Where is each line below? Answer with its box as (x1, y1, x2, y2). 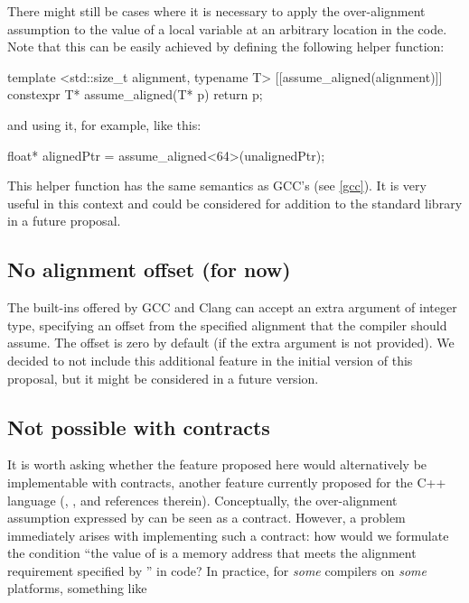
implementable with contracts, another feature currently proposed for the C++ (7, 472, 446, 491)
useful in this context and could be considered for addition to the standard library (7, 193, 463, 212)
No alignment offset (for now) (7, 255, 291, 283)
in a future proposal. (7, 211, 121, 230)
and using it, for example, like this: (7, 115, 202, 134)
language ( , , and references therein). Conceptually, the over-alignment (7, 490, 398, 509)
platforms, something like (7, 579, 147, 598)
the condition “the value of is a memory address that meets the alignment (7, 543, 417, 562)
